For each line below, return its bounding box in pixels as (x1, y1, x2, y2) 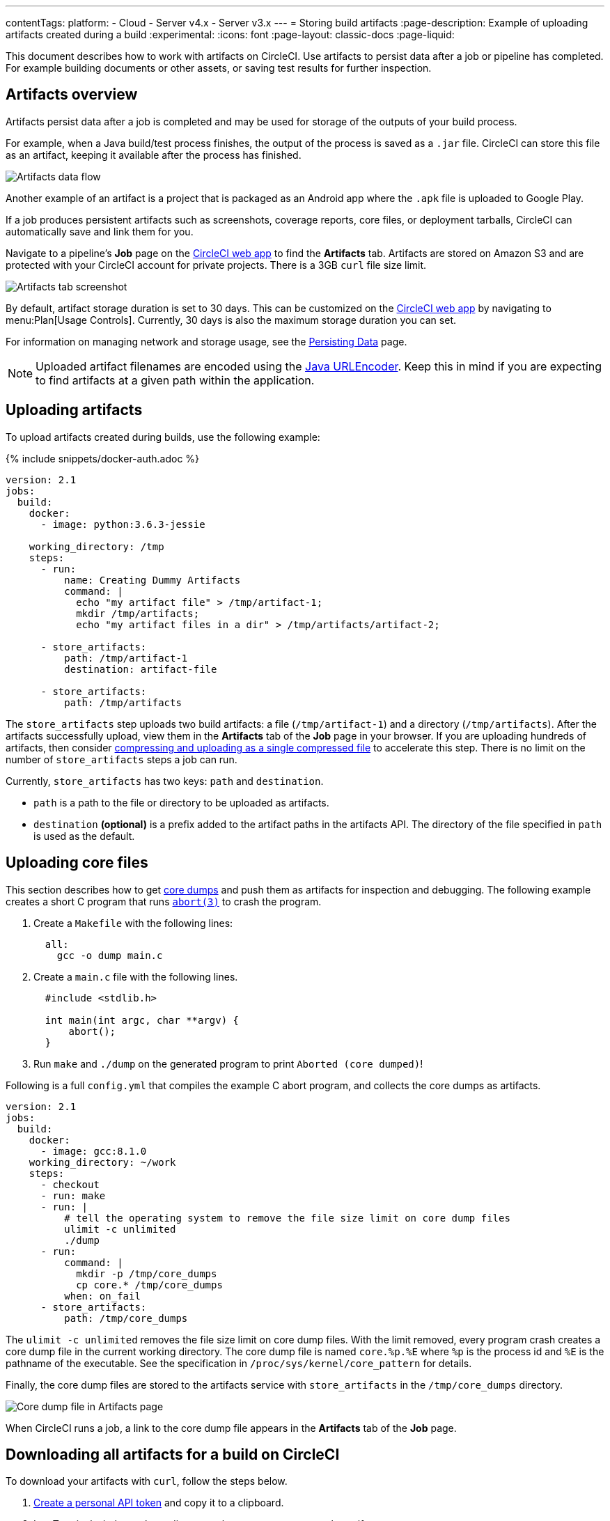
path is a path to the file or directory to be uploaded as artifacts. (33, 796, 329, 809)
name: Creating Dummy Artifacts (64, 574, 241, 586)
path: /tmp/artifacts (64, 696, 182, 708)
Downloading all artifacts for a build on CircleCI (6, 1445, 340, 1463)
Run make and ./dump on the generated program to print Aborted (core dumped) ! (33, 1057, 423, 1070)
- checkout (40, 1178, 100, 1190)
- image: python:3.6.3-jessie (40, 518, 205, 530)
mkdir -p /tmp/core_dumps (76, 1267, 217, 1279)
